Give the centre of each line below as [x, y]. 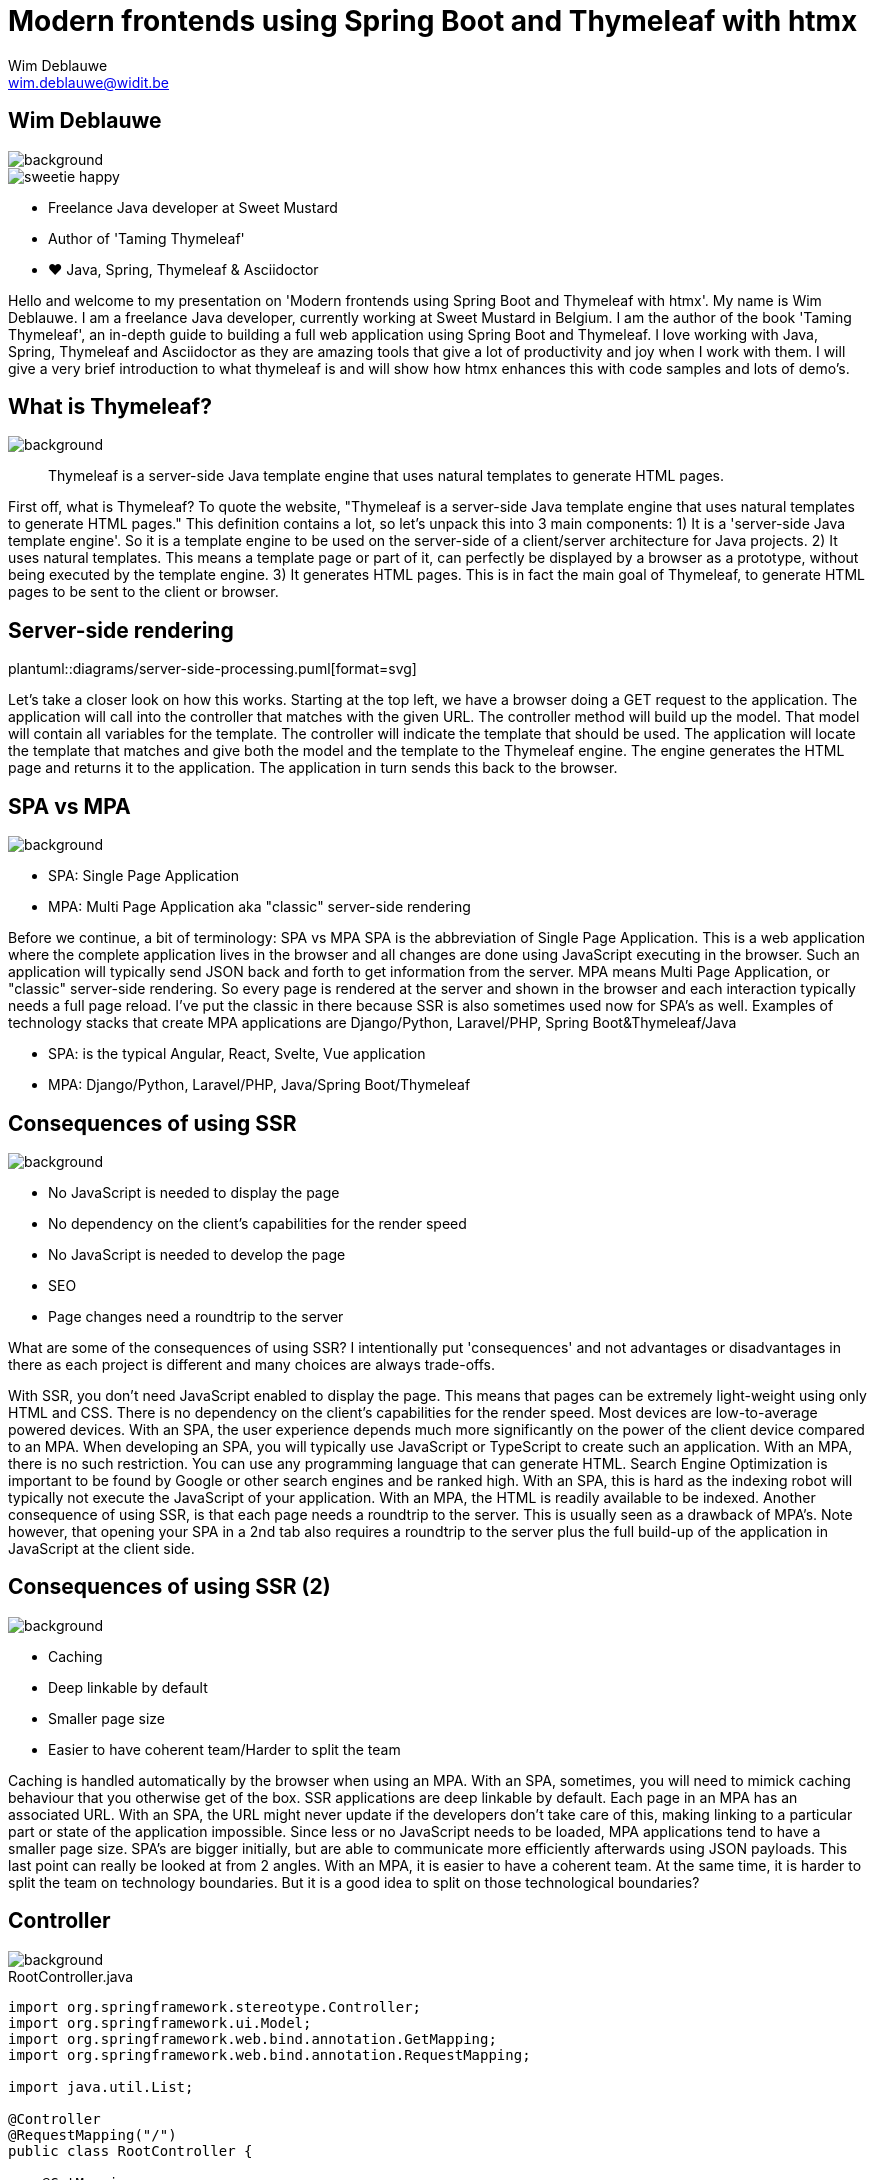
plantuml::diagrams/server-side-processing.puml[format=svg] [212, 669]
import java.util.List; [101, 2086]
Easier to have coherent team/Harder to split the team [224, 1749]
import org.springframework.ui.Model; [160, 2022]
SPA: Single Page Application [143, 876]
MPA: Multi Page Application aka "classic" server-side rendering [259, 907]
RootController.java [71, 1976]
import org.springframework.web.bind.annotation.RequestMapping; [269, 2054]
